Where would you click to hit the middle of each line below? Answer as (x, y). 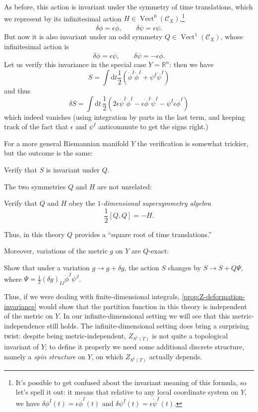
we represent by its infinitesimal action (63, 18)
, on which (107, 356)
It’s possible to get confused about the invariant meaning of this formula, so (131, 382)
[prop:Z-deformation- (213, 296)
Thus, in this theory (34, 234)
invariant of (22, 347)
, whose (232, 37)
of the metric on (29, 316)
